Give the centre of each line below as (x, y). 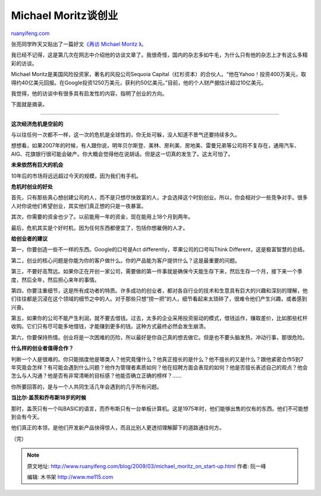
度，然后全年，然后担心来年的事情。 (55, 280)
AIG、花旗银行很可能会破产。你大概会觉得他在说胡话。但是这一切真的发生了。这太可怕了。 (122, 154)
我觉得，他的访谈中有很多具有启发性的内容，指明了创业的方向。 (89, 93)
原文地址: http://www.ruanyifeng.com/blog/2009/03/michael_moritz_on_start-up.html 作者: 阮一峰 (147, 466)
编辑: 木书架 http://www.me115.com (70, 477)
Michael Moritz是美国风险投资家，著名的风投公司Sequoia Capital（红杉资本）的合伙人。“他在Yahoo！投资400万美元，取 (158, 74)
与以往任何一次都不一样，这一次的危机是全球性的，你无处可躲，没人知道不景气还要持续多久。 (125, 135)
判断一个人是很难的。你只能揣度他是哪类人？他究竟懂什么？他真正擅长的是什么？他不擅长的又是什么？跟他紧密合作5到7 (157, 359)
